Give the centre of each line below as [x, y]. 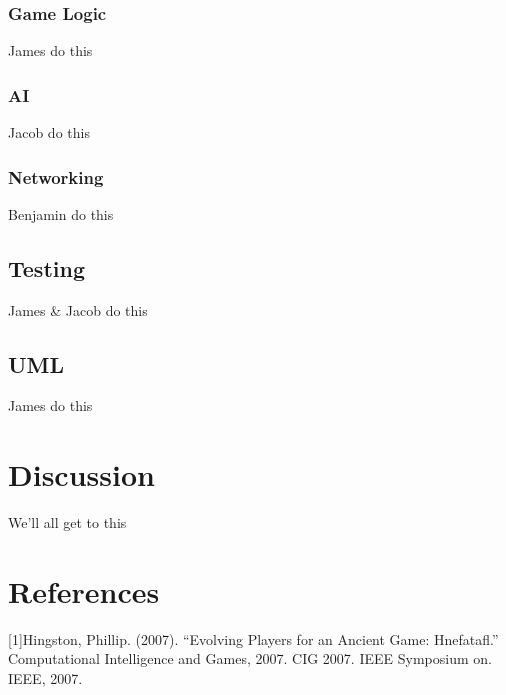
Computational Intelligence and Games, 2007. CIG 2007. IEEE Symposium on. [250, 658]
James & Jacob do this [78, 309]
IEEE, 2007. [45, 678]
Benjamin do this [61, 213]
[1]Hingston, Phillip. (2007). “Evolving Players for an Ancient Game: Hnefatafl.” [253, 638]
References [84, 590]
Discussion [81, 474]
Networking [56, 176]
